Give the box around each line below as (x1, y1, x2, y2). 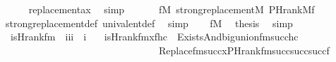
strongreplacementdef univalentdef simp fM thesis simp (5, 15, 293, 30)
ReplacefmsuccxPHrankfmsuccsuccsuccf (158, 42, 330, 57)
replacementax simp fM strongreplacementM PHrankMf (28, 2, 315, 16)
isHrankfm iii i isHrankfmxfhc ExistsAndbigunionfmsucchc (10, 29, 299, 44)
